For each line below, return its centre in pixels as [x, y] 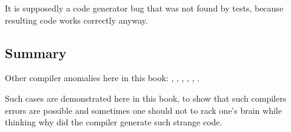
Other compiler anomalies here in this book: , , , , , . [102, 78]
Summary [36, 52]
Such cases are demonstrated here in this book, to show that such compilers [146, 98]
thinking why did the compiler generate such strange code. [114, 122]
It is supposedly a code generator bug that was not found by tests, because [144, 8]
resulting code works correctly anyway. [76, 20]
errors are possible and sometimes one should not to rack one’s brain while [143, 110]
